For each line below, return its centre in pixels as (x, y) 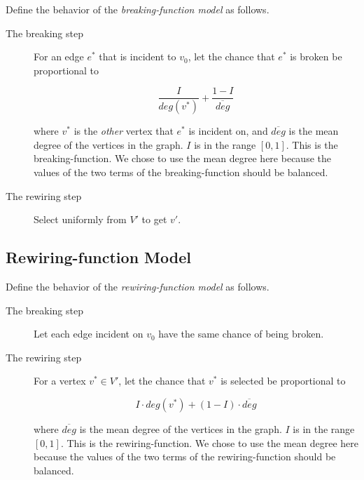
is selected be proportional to (283, 381)
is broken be (316, 56)
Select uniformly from (80, 219)
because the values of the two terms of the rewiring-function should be (185, 456)
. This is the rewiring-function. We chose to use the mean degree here (209, 442)
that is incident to (138, 56)
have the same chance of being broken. (241, 334)
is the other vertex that (124, 131)
